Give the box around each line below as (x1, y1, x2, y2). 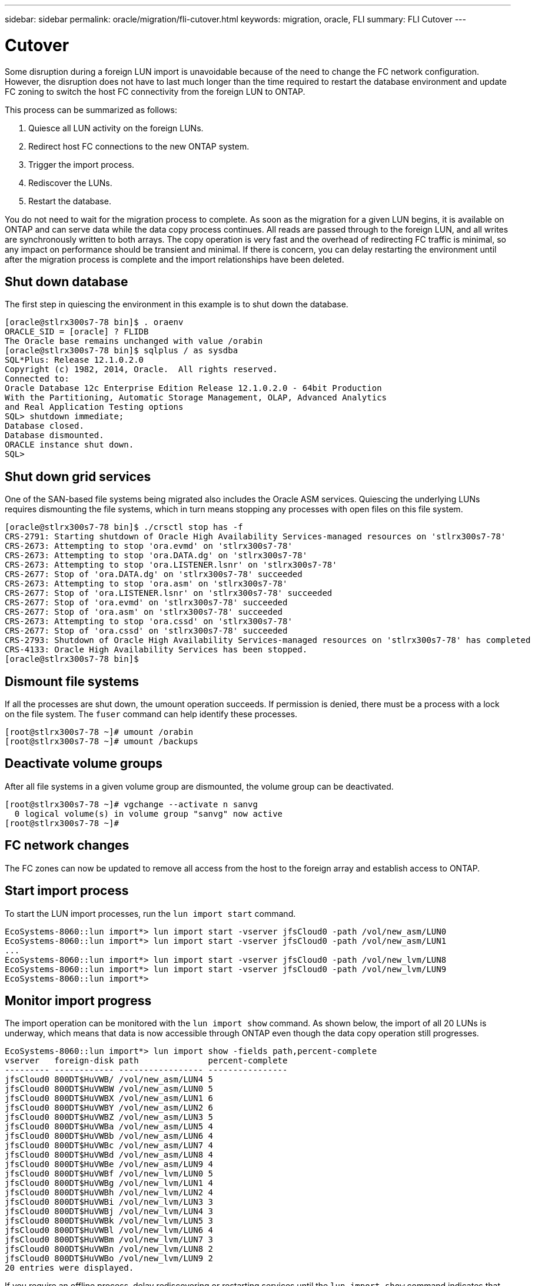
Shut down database (5, 274, 128, 289)
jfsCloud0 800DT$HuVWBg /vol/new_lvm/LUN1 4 (5, 1178, 214, 1188)
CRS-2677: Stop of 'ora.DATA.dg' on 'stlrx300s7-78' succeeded (5, 569, 303, 579)
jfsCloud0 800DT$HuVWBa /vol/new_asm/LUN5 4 (5, 1122, 214, 1132)
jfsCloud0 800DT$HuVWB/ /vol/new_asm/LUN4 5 (5, 1075, 214, 1085)
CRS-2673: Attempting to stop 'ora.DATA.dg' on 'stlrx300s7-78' (5, 551, 308, 561)
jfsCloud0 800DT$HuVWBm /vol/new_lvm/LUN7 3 (5, 1235, 214, 1245)
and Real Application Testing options (5, 402, 184, 412)
